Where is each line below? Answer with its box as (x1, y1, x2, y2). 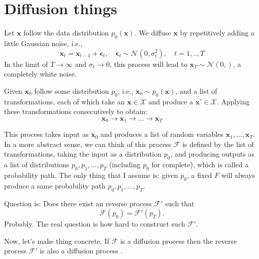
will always (221, 169, 255, 180)
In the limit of (4, 58, 48, 69)
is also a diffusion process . (40, 245, 123, 256)
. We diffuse (134, 27, 171, 38)
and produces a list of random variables (100, 129, 223, 139)
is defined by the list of (182, 138, 254, 149)
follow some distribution (34, 85, 109, 96)
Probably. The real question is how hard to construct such (4, 218, 185, 229)
